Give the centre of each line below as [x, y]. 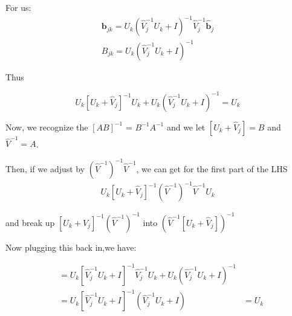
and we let [186, 127]
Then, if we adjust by [45, 168]
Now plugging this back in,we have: [71, 247]
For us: [18, 7]
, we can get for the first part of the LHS [212, 168]
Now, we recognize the [47, 127]
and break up [30, 222]
